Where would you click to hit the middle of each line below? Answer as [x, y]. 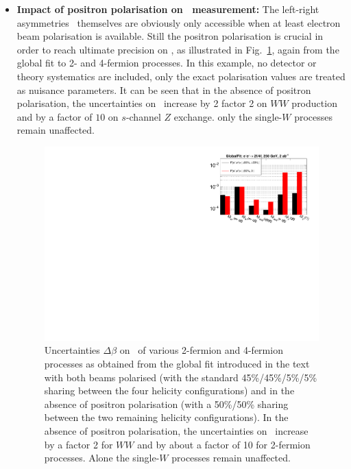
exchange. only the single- [228, 116]
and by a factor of [55, 116]
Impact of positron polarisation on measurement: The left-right [168, 9]
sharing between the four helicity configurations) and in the [169, 390]
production [314, 103]
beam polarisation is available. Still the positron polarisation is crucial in [170, 36]
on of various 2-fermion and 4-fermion [201, 350]
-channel [143, 116]
